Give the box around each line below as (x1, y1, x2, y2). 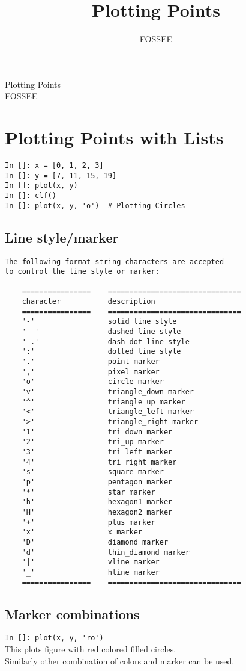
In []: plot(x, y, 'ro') (5, 634, 104, 643)
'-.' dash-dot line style (22, 337, 190, 346)
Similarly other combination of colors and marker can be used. (5, 654, 235, 667)
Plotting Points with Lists (5, 125, 224, 150)
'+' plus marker (22, 518, 155, 527)
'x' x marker (22, 528, 143, 537)
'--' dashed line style (22, 327, 181, 336)
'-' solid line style (22, 317, 177, 326)
